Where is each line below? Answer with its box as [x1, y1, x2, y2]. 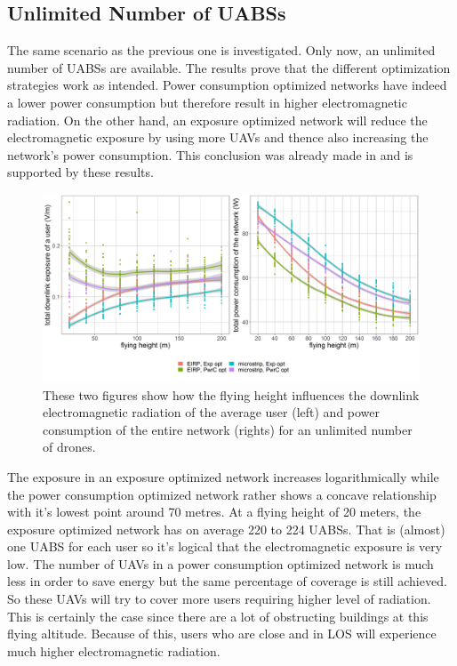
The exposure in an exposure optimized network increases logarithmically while [7, 467, 439, 485]
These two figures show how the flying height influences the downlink [43, 385, 420, 404]
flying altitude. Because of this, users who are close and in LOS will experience [7, 624, 437, 643]
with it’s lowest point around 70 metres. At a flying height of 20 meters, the [7, 502, 421, 521]
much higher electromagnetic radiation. [7, 641, 220, 660]
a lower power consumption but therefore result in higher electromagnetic [7, 92, 407, 111]
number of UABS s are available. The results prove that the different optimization [7, 58, 451, 76]
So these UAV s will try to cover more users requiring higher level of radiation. [7, 590, 431, 608]
